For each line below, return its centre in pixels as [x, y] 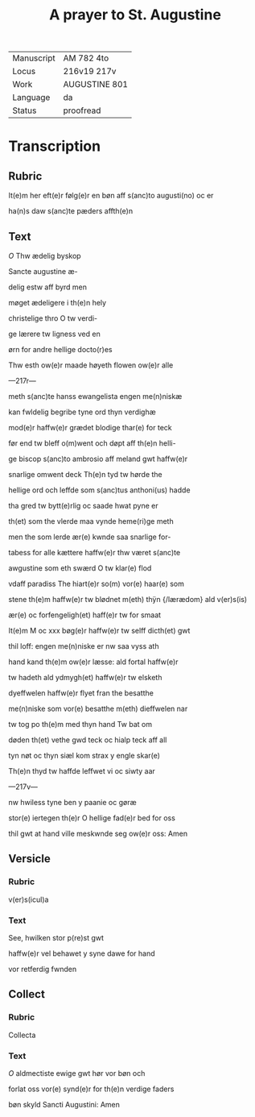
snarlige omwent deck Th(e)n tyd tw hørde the [85, 474]
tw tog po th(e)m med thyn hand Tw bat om [80, 724]
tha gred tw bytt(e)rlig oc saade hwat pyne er [83, 506]
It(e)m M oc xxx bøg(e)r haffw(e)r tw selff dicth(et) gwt [99, 631]
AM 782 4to [86, 58]
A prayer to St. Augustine [135, 15]
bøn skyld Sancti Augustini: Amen [64, 1104]
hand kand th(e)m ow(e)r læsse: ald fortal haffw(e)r [93, 662]
